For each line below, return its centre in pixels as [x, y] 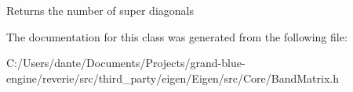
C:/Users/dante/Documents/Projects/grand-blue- [126, 63]
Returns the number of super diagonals [100, 10]
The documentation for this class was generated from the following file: [177, 36]
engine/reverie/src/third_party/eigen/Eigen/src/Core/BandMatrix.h [173, 78]
